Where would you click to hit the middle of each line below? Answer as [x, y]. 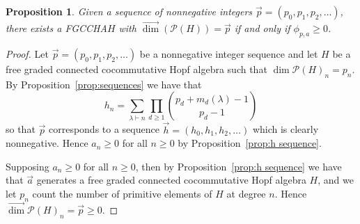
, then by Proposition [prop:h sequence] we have [238, 166]
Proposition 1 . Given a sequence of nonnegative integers [129, 11]
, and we [336, 180]
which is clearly [285, 129]
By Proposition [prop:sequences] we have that [104, 84]
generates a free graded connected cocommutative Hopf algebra [171, 180]
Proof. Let [27, 54]
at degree [246, 193]
